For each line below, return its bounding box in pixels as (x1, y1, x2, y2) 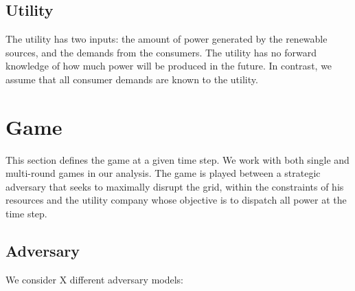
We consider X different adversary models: (5, 272, 183, 286)
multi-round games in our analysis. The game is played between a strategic (5, 166, 321, 180)
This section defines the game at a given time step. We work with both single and (5, 152, 350, 166)
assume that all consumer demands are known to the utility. (5, 72, 258, 86)
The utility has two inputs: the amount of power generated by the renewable (5, 32, 328, 46)
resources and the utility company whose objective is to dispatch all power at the (5, 193, 347, 207)
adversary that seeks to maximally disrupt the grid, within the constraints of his (5, 179, 344, 193)
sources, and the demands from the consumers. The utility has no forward (5, 45, 317, 59)
